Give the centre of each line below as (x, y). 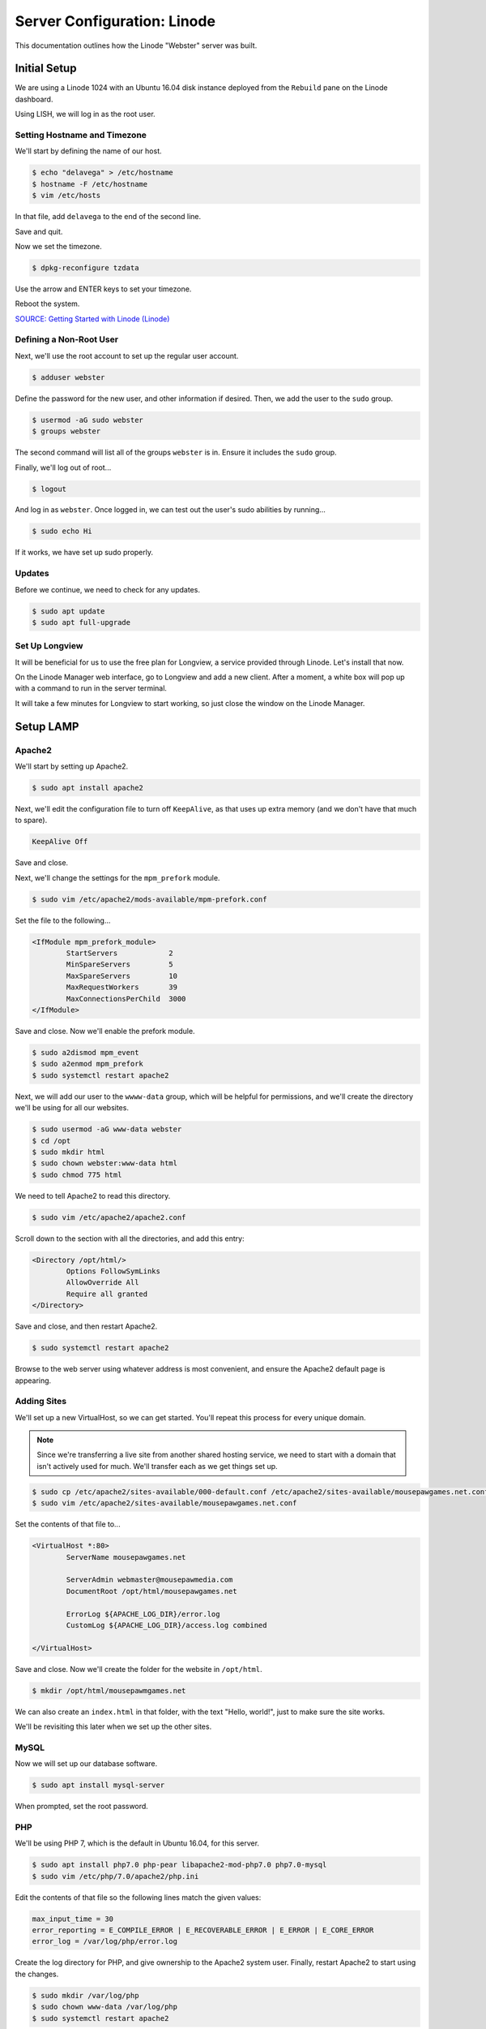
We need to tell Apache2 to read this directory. (93, 1195)
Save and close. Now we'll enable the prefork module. (105, 1032)
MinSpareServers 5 (119, 965)
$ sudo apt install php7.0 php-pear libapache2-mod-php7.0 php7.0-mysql (179, 1865)
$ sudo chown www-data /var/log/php (105, 2007)
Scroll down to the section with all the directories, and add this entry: (130, 1239)
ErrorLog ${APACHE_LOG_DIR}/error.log (143, 1614)
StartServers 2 (119, 953)
